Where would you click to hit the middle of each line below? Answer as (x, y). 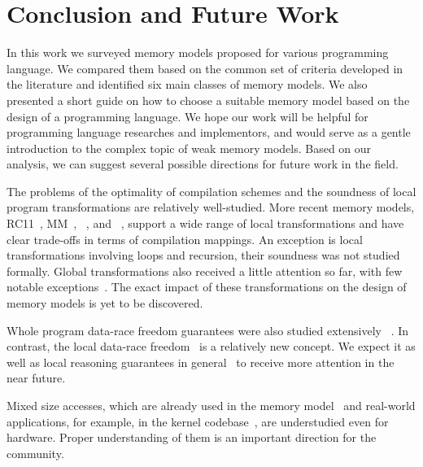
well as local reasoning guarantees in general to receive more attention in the (201, 362)
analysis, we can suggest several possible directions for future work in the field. (203, 164)
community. (35, 453)
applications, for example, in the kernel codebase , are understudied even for (198, 421)
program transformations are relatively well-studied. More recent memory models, (211, 207)
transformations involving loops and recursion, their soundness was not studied (203, 255)
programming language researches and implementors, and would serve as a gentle (209, 132)
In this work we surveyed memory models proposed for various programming (198, 52)
